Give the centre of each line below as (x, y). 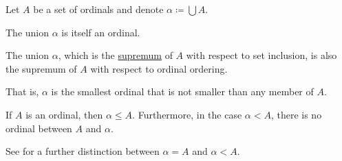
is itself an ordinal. (101, 32)
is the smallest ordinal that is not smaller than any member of (182, 91)
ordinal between (39, 128)
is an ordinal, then (64, 114)
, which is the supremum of (115, 55)
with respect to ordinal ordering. (159, 68)
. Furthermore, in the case (187, 114)
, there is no (296, 114)
